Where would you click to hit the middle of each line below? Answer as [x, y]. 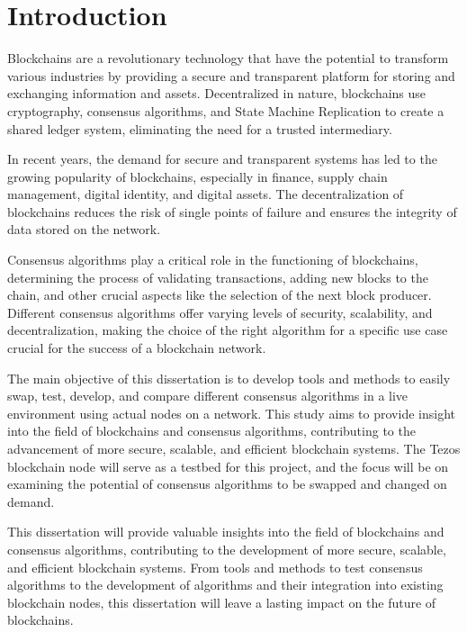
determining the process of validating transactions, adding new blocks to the [218, 277]
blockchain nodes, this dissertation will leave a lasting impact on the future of [222, 602]
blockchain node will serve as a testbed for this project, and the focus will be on [228, 466]
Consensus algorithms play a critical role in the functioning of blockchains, [213, 260]
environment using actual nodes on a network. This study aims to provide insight [231, 413]
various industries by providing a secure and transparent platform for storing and [231, 75]
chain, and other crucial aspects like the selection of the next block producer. [220, 295]
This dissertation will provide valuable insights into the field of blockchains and [226, 532]
